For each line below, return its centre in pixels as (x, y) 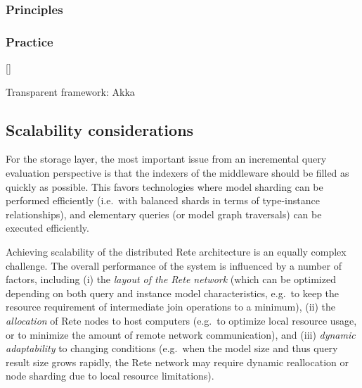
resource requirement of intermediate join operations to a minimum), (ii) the (170, 307)
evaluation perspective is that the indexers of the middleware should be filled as (177, 173)
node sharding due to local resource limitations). (110, 376)
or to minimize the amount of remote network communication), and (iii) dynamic (181, 334)
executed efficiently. (47, 228)
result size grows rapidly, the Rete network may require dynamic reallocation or (177, 362)
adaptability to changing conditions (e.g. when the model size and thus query (172, 348)
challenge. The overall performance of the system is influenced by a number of (174, 265)
